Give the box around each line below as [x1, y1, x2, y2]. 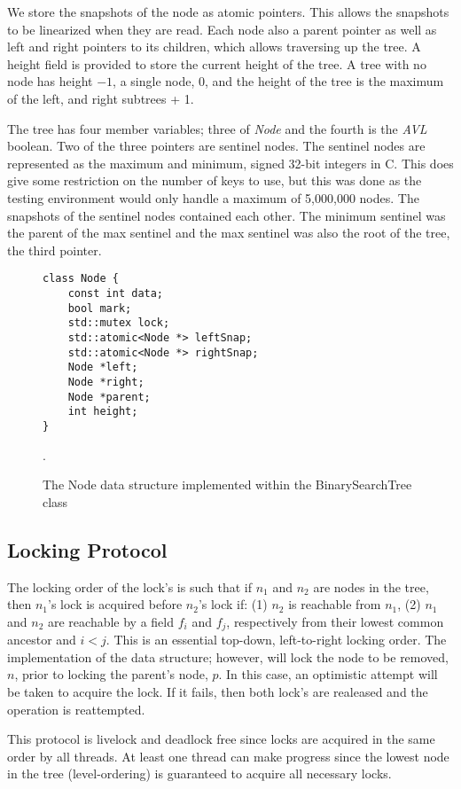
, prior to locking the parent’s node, [14, 665, 208, 684]
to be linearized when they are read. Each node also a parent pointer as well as [7, 20, 437, 38]
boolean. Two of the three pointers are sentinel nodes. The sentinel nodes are [7, 137, 426, 155]
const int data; [67, 286, 164, 300]
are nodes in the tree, [313, 577, 429, 596]
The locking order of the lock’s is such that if [7, 577, 253, 596]
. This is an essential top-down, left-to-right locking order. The [105, 630, 447, 649]
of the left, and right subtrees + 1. [7, 89, 194, 107]
